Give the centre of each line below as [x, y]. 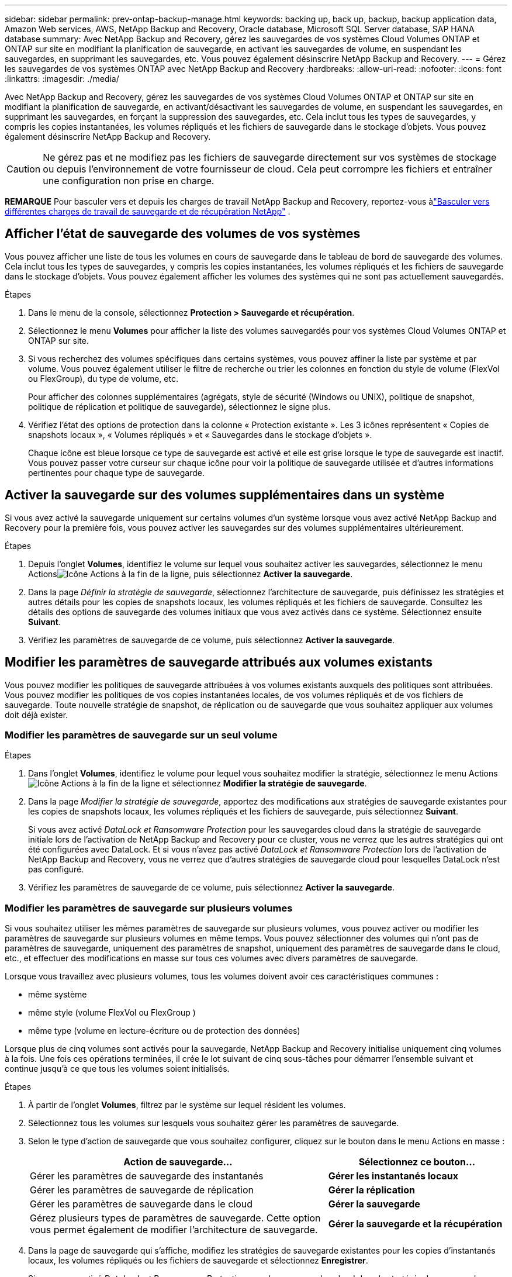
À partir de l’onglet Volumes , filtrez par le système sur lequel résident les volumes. [187, 1105]
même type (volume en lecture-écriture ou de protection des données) [164, 1031]
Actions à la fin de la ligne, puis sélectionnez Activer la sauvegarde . [191, 574]
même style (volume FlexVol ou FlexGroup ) [112, 1013]
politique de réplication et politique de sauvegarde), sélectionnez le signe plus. [179, 406]
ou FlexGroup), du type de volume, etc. [103, 378]
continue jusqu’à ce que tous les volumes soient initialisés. [117, 1069]
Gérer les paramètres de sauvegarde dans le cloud [141, 1204]
